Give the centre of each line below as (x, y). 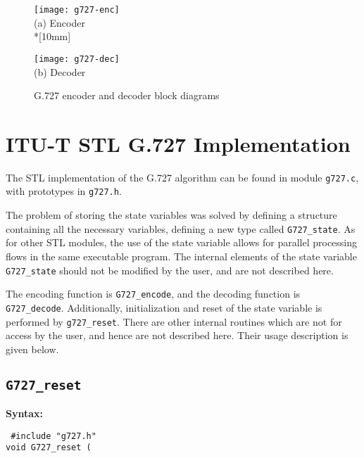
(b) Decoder (60, 71)
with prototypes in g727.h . (64, 191)
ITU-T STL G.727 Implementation (178, 143)
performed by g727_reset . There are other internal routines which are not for (174, 321)
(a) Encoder (59, 22)
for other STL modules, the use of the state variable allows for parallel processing (182, 242)
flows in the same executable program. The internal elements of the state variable (181, 256)
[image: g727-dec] (77, 59)
